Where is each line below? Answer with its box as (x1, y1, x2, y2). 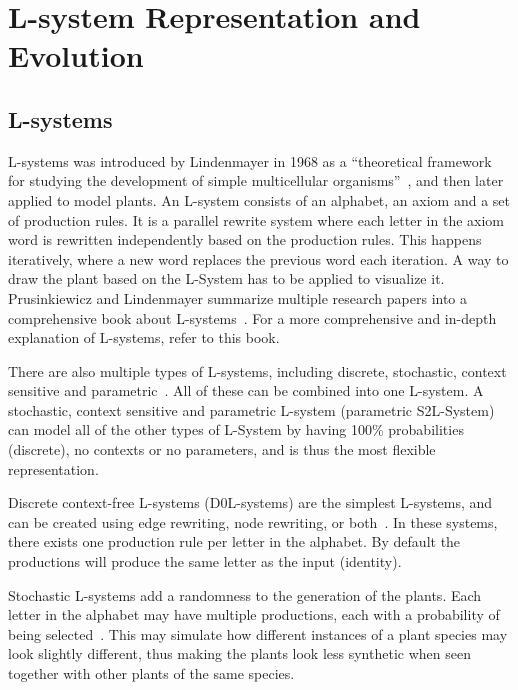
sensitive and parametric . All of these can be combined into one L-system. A (8, 380, 484, 401)
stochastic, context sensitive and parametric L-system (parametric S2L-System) (8, 399, 495, 420)
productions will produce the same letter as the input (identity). (8, 551, 402, 572)
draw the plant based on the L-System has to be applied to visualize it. (8, 268, 445, 289)
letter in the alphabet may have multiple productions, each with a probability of (8, 604, 500, 625)
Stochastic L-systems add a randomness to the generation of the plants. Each (8, 584, 482, 605)
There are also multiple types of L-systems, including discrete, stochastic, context (8, 360, 507, 381)
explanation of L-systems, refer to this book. (8, 327, 280, 348)
